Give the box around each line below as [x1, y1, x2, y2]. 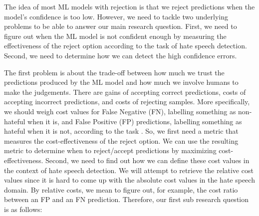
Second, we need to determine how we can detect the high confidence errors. [4, 50, 237, 60]
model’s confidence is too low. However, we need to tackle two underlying [4, 11, 228, 21]
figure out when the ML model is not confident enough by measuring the [4, 30, 227, 41]
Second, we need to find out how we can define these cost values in [45, 155, 250, 165]
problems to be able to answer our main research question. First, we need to [4, 21, 237, 31]
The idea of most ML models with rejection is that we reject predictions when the [4, 1, 255, 11]
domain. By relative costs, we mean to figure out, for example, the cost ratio [4, 184, 238, 195]
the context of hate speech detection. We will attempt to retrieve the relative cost [4, 165, 254, 175]
